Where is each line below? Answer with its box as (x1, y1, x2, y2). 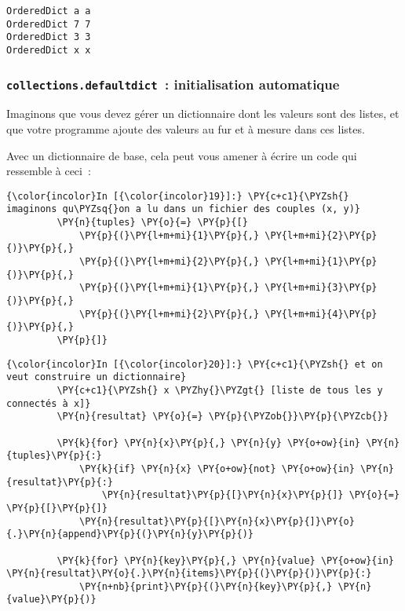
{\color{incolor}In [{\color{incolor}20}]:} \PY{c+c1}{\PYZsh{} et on (6, 358, 383, 370)
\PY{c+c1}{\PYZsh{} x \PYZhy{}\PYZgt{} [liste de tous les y (57, 384, 383, 396)
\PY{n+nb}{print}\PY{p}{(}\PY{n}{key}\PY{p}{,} (79, 580, 333, 592)
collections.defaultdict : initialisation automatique (6, 74, 340, 93)
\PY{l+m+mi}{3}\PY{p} (265, 282, 378, 294)
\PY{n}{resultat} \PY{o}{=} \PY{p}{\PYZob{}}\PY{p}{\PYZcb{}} (57, 411, 389, 423)
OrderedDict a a (6, 5, 91, 16)
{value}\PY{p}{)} (6, 594, 97, 606)
